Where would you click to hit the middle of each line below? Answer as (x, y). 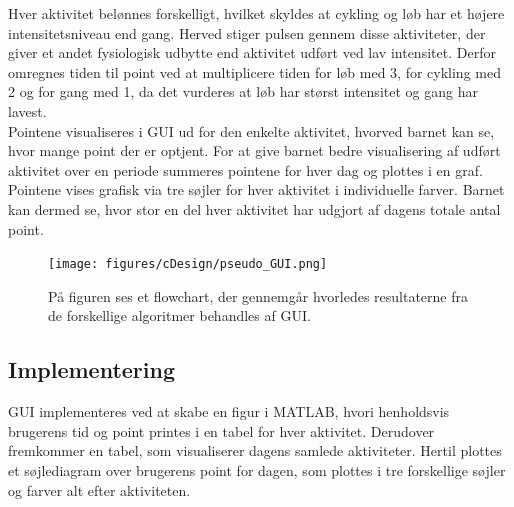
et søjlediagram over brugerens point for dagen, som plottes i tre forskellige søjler (257, 469)
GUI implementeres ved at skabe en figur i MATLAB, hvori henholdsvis (229, 411)
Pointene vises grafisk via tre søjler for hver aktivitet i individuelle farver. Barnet (256, 189)
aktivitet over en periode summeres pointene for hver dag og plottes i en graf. (245, 169)
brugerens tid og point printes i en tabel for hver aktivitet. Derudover (221, 430)
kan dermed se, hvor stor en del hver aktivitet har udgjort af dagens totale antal (254, 208)
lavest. (27, 110)
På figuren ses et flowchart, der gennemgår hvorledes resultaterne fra (258, 295)
